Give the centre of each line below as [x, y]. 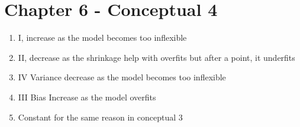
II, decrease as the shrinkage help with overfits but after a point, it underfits [157, 57]
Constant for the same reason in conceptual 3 [100, 117]
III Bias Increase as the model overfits [87, 97]
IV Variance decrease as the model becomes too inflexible [122, 77]
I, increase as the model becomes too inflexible [102, 38]
